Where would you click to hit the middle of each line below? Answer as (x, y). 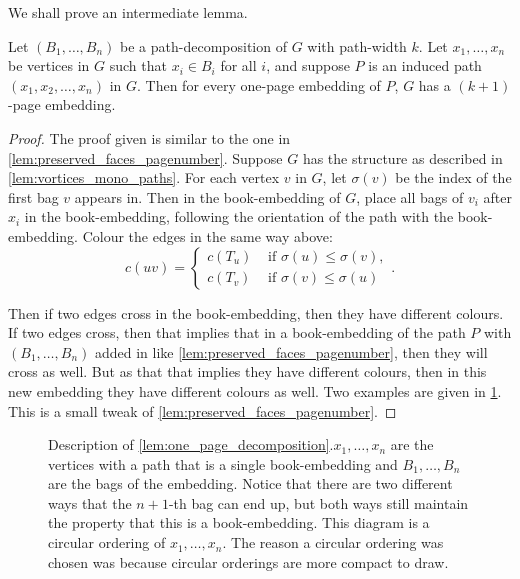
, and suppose (308, 65)
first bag (33, 196)
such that (138, 65)
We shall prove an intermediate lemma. (128, 12)
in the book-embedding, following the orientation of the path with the (239, 216)
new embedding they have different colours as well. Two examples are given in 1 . (255, 390)
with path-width (357, 45)
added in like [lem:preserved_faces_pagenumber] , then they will (291, 351)
